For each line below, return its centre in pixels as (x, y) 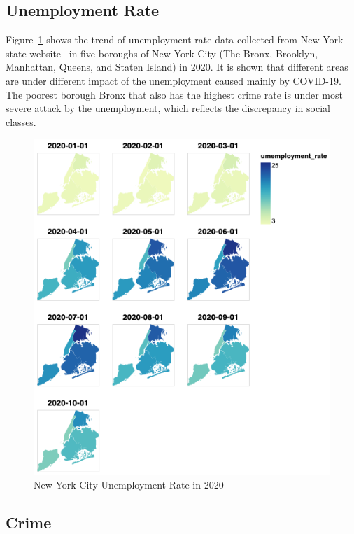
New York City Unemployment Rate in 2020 (129, 485)
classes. (21, 121)
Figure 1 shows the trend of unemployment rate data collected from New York (175, 40)
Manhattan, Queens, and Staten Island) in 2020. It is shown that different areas (177, 67)
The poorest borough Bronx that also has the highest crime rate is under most (174, 94)
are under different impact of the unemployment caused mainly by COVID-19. (174, 80)
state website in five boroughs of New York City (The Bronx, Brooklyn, (162, 53)
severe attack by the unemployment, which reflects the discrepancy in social (168, 108)
